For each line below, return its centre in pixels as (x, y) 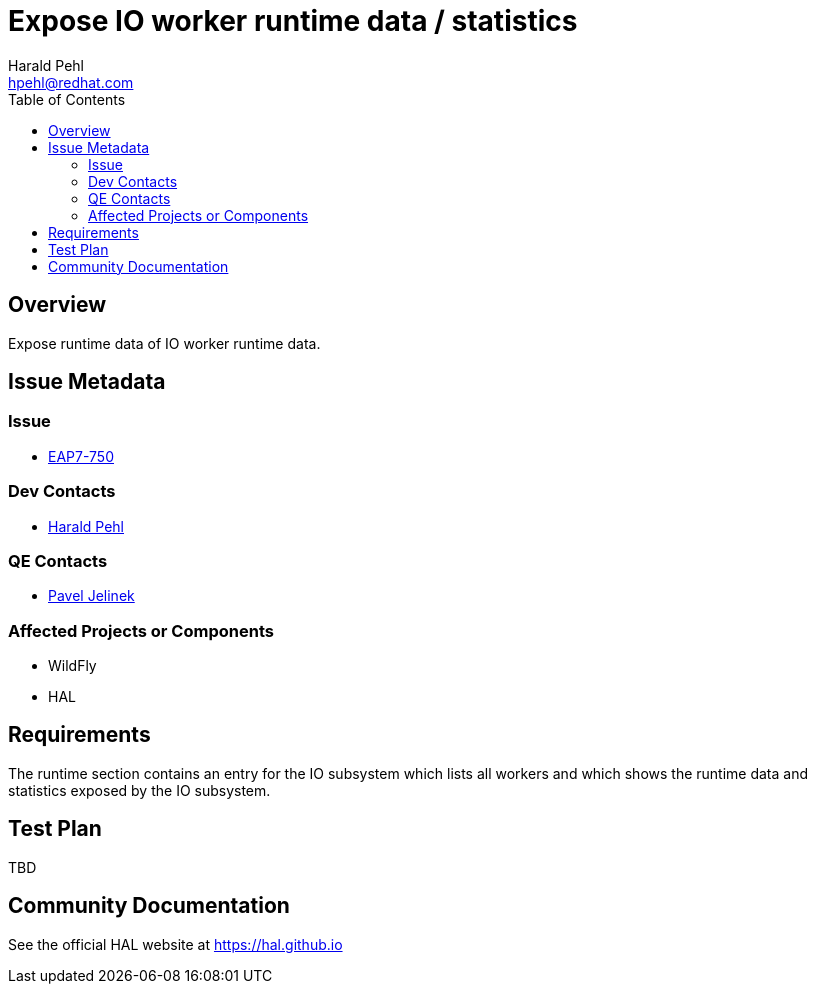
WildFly (72, 666)
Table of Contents (67, 99)
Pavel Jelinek (91, 596)
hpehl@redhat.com (71, 82)
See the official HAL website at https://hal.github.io (175, 944)
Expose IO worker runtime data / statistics (293, 21)
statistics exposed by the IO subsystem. (139, 790)
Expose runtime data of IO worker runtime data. (164, 343)
